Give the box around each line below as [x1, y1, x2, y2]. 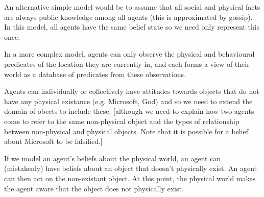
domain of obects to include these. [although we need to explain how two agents [4, 106, 254, 116]
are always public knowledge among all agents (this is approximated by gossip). [4, 11, 253, 22]
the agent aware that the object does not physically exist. [4, 183, 184, 193]
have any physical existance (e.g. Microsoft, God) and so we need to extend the [4, 95, 253, 106]
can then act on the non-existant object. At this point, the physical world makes [4, 173, 256, 183]
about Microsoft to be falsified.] [4, 136, 103, 146]
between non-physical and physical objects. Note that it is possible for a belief [4, 126, 249, 136]
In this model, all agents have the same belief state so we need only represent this [4, 21, 260, 32]
